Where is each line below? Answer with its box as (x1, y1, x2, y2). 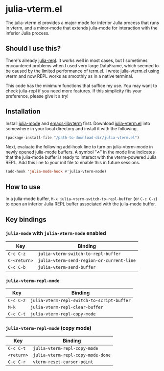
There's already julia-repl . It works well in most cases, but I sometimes (5, 57, 148, 63)
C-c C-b (8, 264, 26, 270)
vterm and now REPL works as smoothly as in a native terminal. (5, 73, 134, 79)
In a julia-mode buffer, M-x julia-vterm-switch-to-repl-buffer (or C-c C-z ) (5, 196, 158, 202)
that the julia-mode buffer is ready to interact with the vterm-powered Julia (5, 154, 157, 160)
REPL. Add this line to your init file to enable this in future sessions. (5, 160, 141, 166)
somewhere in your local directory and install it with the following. (5, 125, 138, 131)
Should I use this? (5, 44, 61, 53)
